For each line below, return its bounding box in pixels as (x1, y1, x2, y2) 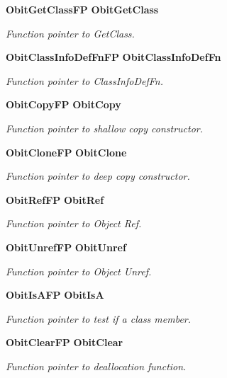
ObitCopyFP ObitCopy (6, 97, 121, 112)
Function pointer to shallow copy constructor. (6, 120, 204, 135)
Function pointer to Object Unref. (6, 263, 152, 278)
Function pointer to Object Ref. (6, 216, 142, 231)
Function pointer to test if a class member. (6, 311, 192, 326)
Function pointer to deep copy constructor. (6, 168, 190, 183)
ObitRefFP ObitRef (6, 192, 104, 207)
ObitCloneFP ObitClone (6, 144, 127, 159)
